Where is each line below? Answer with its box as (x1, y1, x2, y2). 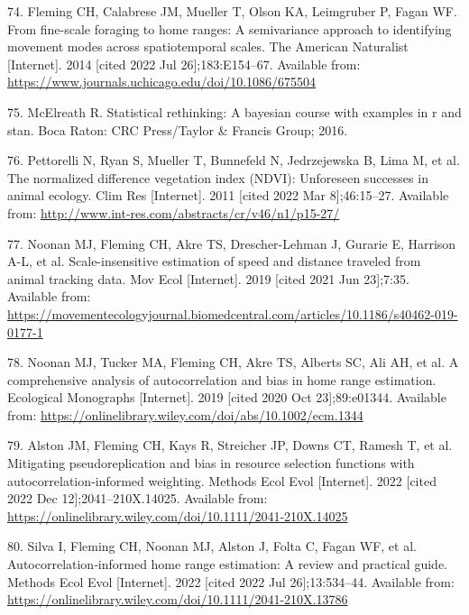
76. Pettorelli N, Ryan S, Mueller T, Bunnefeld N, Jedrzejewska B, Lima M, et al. (7, 151, 460, 170)
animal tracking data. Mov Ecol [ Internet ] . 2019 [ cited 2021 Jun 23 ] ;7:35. (7, 269, 409, 288)
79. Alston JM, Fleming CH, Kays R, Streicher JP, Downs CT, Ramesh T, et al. (7, 436, 453, 454)
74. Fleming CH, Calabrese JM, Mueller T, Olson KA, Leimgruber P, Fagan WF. (7, 2, 457, 20)
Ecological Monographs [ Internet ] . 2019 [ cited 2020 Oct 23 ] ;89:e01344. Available (7, 388, 446, 407)
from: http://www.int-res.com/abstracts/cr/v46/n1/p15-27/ (7, 203, 340, 222)
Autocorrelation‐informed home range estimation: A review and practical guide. (7, 555, 447, 574)
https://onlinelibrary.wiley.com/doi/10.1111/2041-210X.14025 (7, 506, 348, 525)
